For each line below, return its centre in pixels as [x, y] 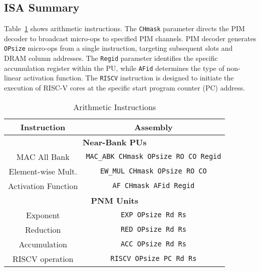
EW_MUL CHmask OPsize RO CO [154, 171]
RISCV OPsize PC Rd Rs [154, 259]
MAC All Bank [43, 156]
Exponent [43, 215]
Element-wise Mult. [43, 171]
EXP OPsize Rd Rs [153, 215]
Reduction [43, 229]
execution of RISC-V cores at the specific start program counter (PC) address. [124, 88]
